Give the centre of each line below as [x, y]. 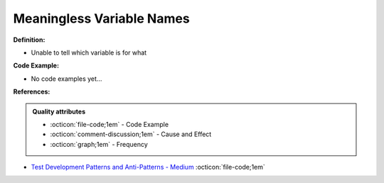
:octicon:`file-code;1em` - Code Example [110, 124]
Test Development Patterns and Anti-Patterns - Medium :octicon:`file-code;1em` [148, 167]
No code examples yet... [66, 79]
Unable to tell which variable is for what [89, 52]
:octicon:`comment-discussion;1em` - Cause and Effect [131, 134]
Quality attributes [59, 111]
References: [32, 91]
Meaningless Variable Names [101, 18]
